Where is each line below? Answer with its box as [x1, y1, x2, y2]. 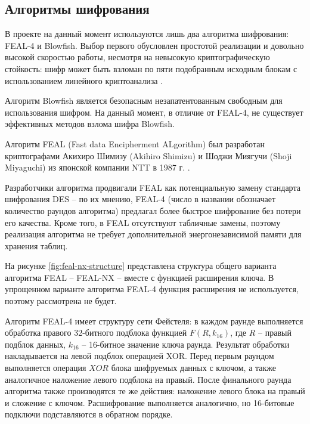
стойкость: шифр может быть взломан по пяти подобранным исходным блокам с [5, 62, 297, 75]
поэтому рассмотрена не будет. [5, 295, 117, 307]
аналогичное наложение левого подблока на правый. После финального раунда [5, 373, 292, 385]
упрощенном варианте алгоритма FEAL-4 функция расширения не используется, [5, 283, 299, 295]
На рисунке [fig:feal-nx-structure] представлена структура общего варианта [5, 259, 277, 272]
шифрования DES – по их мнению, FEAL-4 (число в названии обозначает [5, 193, 276, 205]
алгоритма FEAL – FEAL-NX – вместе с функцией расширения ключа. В [5, 271, 274, 283]
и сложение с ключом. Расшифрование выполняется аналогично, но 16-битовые [5, 396, 294, 408]
